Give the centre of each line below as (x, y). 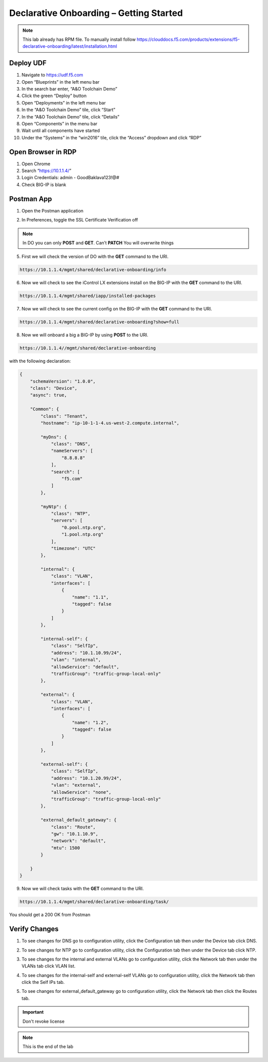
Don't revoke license (43, 1021)
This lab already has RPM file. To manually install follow (79, 39)
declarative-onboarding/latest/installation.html (70, 46)
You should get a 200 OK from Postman (50, 915)
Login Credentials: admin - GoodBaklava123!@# (70, 178)
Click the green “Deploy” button (54, 96)
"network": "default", (78, 841)
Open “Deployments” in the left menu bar (64, 103)
